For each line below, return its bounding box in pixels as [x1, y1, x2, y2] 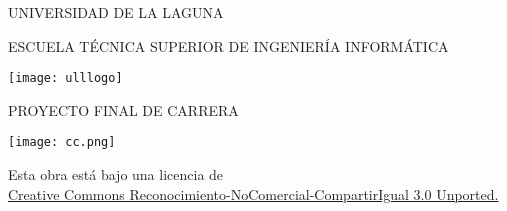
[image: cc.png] [8, 135, 116, 150]
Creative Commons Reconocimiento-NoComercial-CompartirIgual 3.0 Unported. [8, 183, 499, 204]
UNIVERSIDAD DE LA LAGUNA [8, 2, 224, 22]
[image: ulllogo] [8, 71, 123, 86]
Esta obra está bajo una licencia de [8, 164, 224, 185]
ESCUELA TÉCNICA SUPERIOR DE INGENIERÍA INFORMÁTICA [8, 35, 449, 56]
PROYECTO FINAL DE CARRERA [8, 99, 239, 120]
